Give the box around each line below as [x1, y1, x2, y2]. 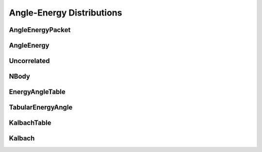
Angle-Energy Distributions [9, 7, 122, 18]
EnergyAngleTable [9, 88, 65, 96]
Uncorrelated [9, 57, 50, 65]
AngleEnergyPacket [9, 26, 71, 34]
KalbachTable [9, 119, 51, 127]
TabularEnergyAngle [9, 103, 73, 112]
